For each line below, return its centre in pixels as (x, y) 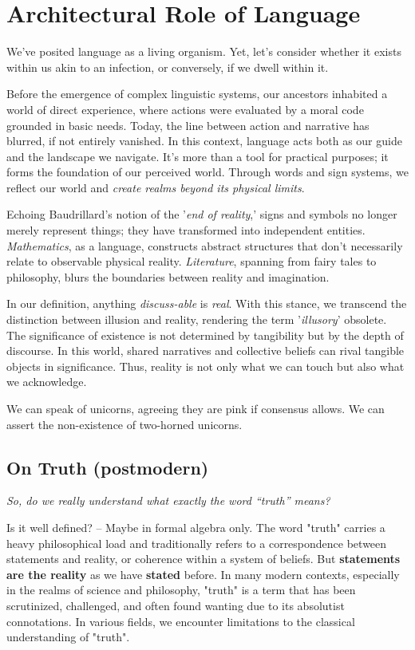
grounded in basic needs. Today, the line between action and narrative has (188, 125)
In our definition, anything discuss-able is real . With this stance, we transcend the (207, 303)
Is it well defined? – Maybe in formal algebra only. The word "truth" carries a (196, 527)
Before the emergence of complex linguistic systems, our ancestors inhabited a (197, 94)
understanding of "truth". (68, 637)
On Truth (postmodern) (108, 467)
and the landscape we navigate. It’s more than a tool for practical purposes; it (198, 156)
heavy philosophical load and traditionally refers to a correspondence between (197, 543)
